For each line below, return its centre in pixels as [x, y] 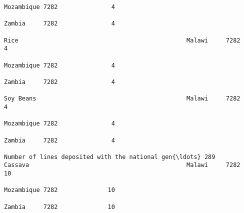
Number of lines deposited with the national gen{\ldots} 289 [110, 157]
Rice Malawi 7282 [122, 40]
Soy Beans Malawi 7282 [122, 99]
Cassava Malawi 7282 [122, 165]
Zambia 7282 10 [59, 207]
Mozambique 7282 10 [59, 190]
